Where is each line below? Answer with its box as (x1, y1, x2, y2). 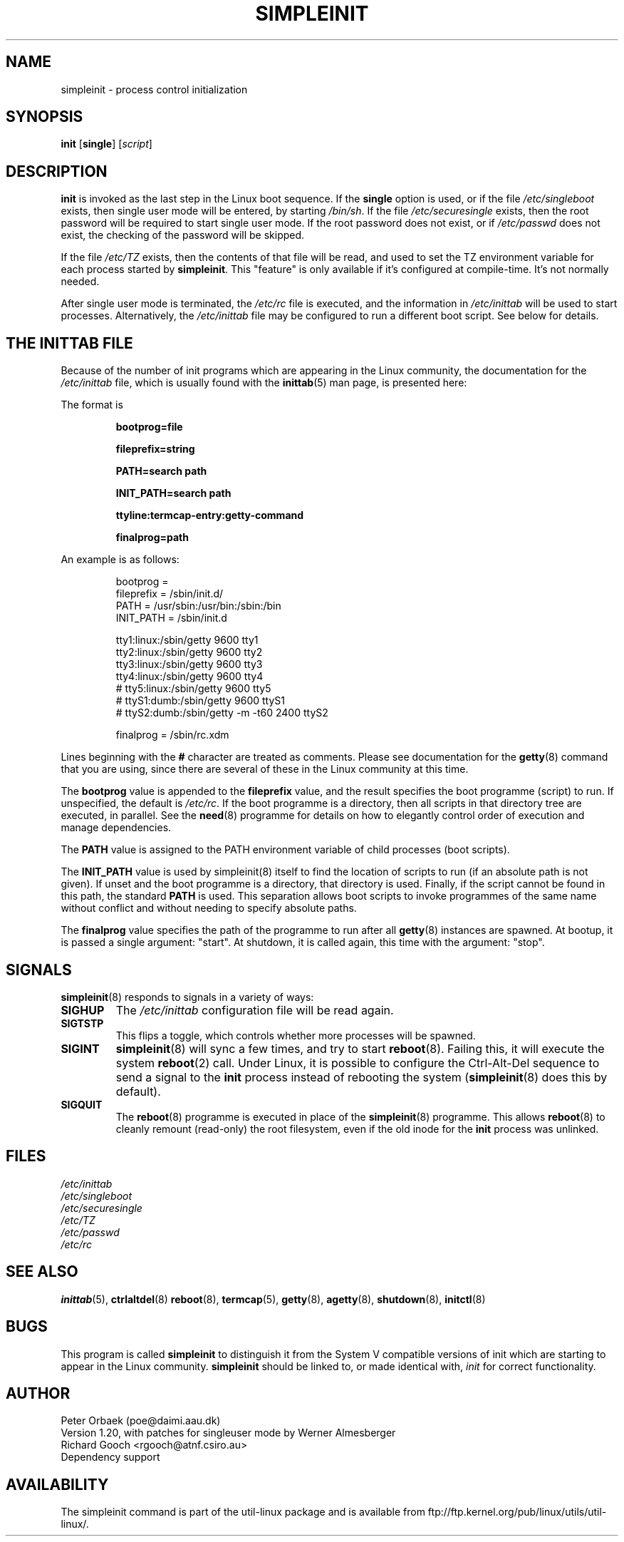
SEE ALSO (6, 1263, 78, 1281)
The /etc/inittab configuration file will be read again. (115, 1002, 394, 1017)
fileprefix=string (115, 443, 195, 456)
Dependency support (61, 1451, 160, 1464)
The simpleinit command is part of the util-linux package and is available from (61, 1506, 425, 1518)
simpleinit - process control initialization (61, 83, 248, 96)
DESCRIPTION (6, 162, 108, 180)
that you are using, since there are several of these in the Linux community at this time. (61, 763, 469, 776)
